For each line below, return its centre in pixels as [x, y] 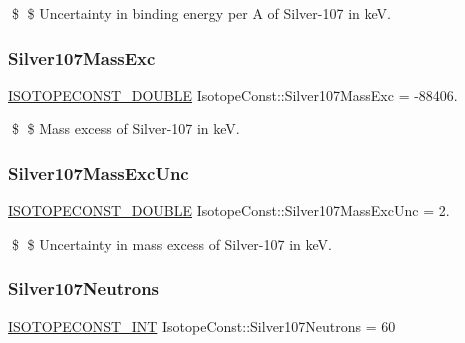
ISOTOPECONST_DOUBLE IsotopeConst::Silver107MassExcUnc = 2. [229, 210]
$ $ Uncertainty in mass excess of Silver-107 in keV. [171, 243]
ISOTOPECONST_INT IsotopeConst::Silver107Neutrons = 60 [202, 325]
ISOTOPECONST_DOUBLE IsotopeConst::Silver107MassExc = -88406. [233, 94]
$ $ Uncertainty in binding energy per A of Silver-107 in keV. [201, 13]
